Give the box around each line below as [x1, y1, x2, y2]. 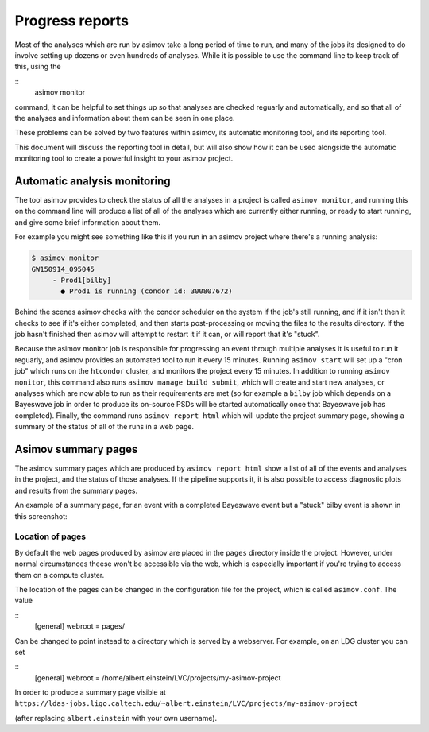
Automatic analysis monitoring [14, 174, 171, 188]
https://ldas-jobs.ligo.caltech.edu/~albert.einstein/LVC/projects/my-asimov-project [14, 699, 359, 708]
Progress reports [14, 12, 129, 29]
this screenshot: [14, 511, 68, 521]
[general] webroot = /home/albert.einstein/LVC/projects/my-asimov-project [34, 672, 281, 683]
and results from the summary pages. [14, 486, 138, 495]
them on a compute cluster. [14, 570, 105, 579]
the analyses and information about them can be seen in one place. [14, 113, 235, 122]
